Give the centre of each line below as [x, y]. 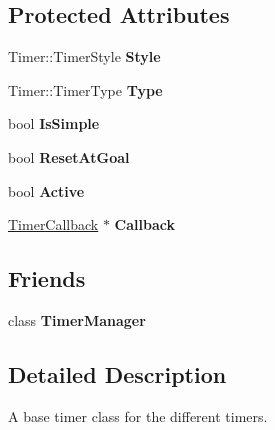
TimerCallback [53, 224]
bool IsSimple [54, 123]
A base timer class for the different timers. [138, 415]
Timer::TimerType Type [85, 89]
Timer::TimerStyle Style [84, 56]
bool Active [46, 190]
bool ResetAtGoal [69, 156]
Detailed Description [117, 373]
